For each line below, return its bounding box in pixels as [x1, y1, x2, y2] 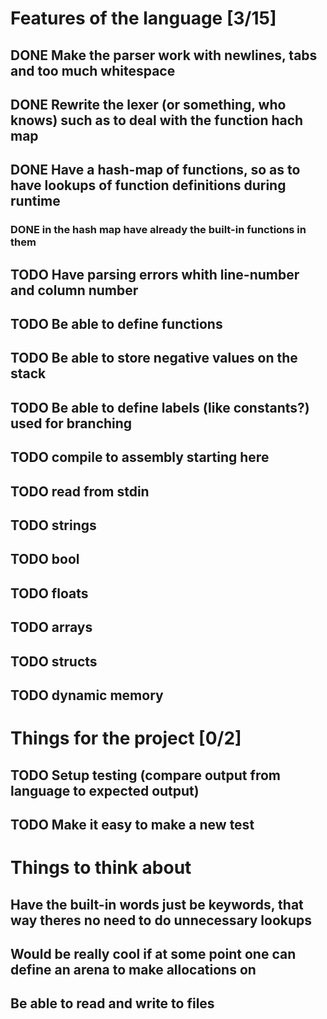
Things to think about [10, 857, 192, 879]
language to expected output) [10, 782, 200, 799]
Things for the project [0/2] [10, 727, 242, 750]
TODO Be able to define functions [10, 316, 223, 333]
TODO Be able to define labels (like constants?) [10, 399, 310, 416]
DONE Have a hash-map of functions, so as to [10, 162, 301, 179]
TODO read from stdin [10, 483, 150, 500]
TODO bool [10, 551, 80, 568]
